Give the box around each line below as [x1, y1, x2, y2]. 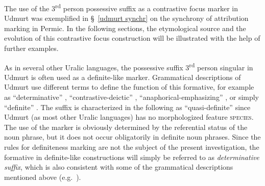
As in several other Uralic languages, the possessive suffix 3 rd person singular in [4, 60, 253, 72]
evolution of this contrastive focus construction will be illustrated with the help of [4, 33, 260, 43]
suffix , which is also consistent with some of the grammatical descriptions [4, 162, 233, 172]
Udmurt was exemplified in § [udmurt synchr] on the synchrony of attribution [4, 13, 249, 23]
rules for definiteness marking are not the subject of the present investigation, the [4, 142, 259, 152]
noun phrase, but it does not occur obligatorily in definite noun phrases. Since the [4, 131, 261, 142]
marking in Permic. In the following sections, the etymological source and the [4, 22, 246, 33]
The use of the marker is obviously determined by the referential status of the [4, 121, 248, 132]
